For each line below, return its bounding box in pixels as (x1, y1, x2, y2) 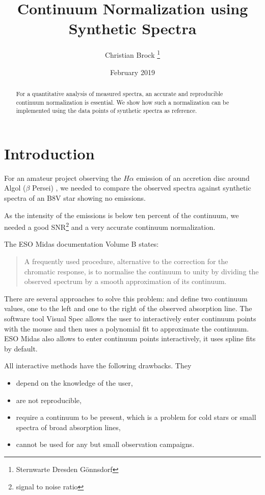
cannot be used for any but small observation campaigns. (16, 439, 195, 450)
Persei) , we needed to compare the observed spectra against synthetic (32, 182, 251, 193)
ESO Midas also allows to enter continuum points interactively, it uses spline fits (4, 333, 256, 344)
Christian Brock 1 (104, 48, 161, 60)
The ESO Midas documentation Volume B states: (4, 239, 159, 249)
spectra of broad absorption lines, (16, 421, 121, 432)
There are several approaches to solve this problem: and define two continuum (4, 293, 248, 303)
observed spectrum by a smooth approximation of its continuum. (24, 276, 227, 287)
